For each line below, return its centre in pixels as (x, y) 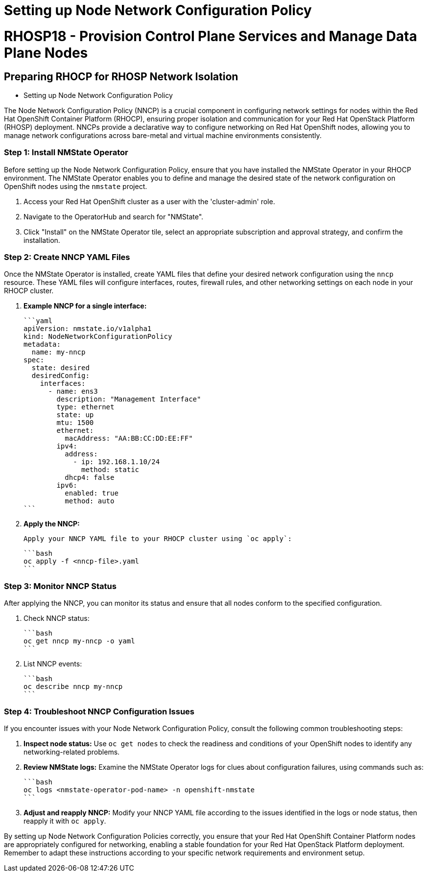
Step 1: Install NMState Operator (66, 153)
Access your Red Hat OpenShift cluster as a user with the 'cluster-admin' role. (149, 201)
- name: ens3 (73, 391)
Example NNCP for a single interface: (85, 306)
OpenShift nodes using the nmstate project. (76, 186)
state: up (75, 415)
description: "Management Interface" (129, 399)
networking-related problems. (72, 752)
